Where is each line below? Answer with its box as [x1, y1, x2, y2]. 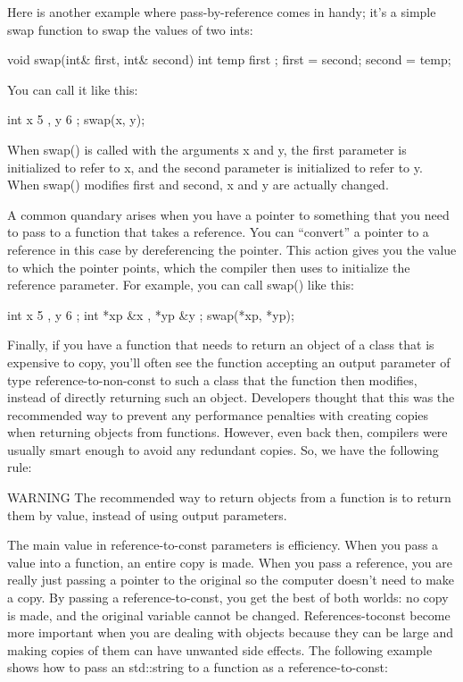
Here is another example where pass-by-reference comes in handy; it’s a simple [7, 3, 436, 21]
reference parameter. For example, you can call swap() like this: [7, 275, 355, 294]
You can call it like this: [7, 80, 138, 98]
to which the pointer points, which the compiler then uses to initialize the [7, 257, 410, 276]
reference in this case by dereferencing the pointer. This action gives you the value [7, 240, 457, 258]
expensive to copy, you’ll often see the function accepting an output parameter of [7, 352, 451, 371]
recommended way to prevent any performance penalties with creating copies [7, 405, 429, 424]
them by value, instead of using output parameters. [7, 505, 287, 524]
